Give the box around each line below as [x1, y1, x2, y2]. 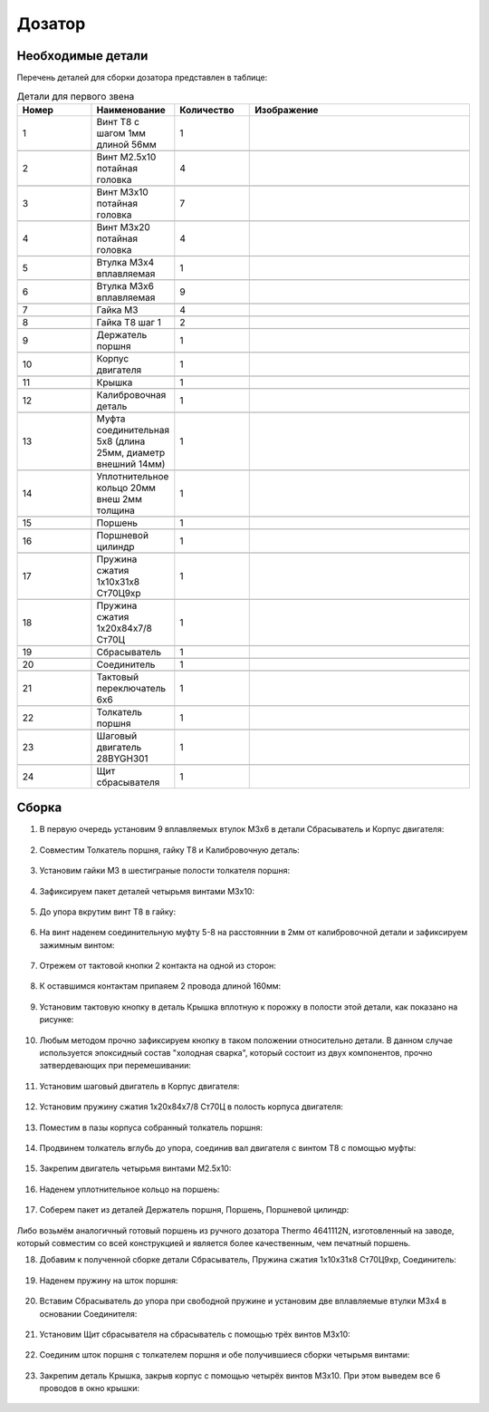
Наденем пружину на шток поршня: [39, 1274, 178, 1286]
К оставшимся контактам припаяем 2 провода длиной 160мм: [39, 981, 282, 991]
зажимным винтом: [39, 939, 115, 951]
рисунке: [39, 1014, 74, 1025]
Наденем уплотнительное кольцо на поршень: [39, 1184, 220, 1194]
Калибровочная [96, 388, 167, 401]
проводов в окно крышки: [39, 1383, 140, 1394]
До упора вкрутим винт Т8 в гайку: [39, 906, 177, 917]
